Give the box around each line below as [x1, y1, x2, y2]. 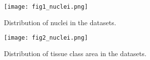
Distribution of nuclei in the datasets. [4, 17, 116, 27]
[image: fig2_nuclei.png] [4, 34, 88, 42]
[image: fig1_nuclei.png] [4, 3, 88, 10]
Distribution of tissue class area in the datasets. [4, 48, 147, 58]
